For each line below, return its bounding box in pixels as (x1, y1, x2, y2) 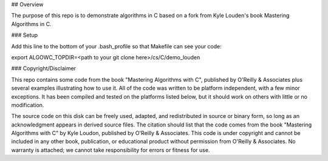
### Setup (11, 31, 38, 39)
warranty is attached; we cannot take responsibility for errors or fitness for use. (11, 146, 210, 154)
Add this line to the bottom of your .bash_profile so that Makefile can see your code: (11, 42, 222, 50)
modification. (11, 101, 44, 108)
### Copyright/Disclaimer (11, 65, 76, 72)
